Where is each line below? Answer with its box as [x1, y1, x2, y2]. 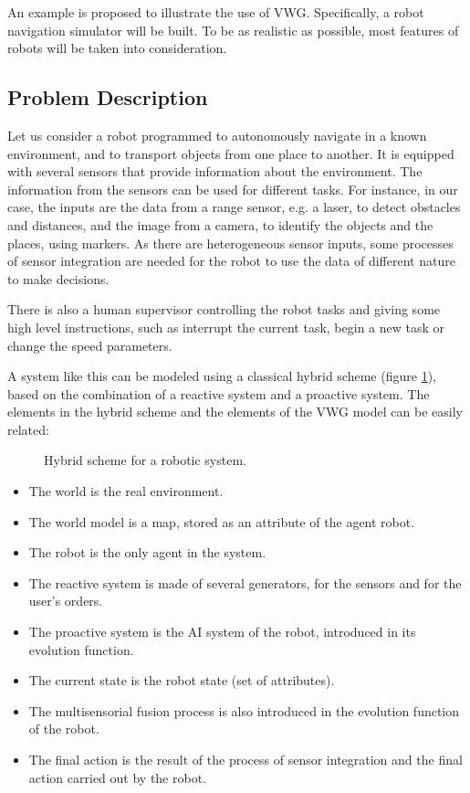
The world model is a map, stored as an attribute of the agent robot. [28, 512, 415, 531]
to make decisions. [7, 269, 110, 288]
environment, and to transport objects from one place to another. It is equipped [7, 143, 454, 163]
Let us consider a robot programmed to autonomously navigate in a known [7, 125, 427, 144]
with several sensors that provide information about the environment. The [7, 162, 423, 181]
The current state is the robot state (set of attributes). [28, 671, 335, 690]
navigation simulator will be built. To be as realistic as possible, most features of [7, 20, 459, 39]
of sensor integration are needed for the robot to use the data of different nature [7, 251, 455, 270]
